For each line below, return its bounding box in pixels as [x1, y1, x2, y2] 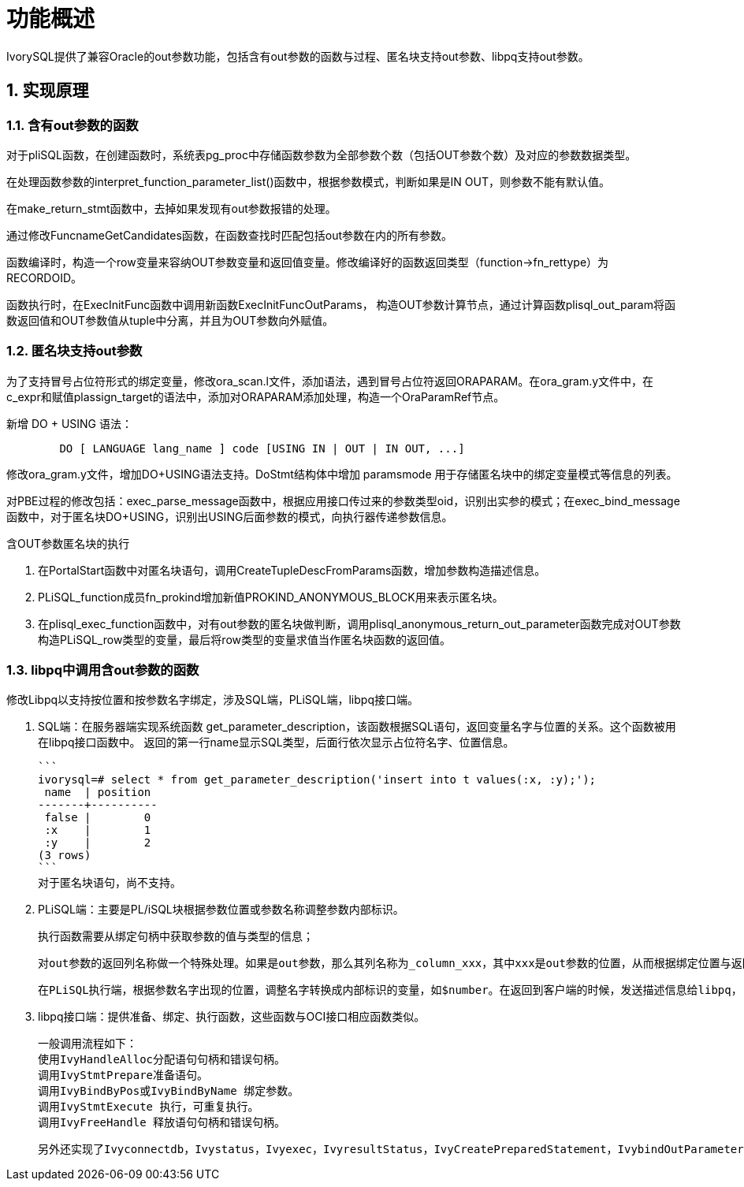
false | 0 [44, 811, 151, 824]
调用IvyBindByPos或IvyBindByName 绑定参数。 [38, 1085, 299, 1098]
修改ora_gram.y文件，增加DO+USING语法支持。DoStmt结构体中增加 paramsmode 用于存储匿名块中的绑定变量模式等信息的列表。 [6, 467, 678, 481]
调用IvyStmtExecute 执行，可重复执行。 [38, 1100, 259, 1114]
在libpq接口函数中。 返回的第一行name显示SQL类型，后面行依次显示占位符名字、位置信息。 [38, 735, 515, 750]
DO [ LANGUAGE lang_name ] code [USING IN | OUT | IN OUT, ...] [59, 441, 465, 455]
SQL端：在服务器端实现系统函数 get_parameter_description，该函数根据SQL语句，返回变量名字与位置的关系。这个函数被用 [38, 720, 676, 734]
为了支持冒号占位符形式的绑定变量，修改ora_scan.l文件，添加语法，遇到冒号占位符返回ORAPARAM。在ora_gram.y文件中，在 [6, 374, 654, 388]
